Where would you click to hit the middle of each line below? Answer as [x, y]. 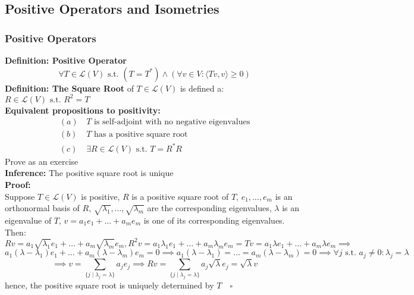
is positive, [101, 196]
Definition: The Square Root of [69, 88]
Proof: [18, 185]
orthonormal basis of [42, 208]
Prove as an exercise [42, 161]
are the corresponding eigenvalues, [209, 208]
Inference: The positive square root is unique [89, 173]
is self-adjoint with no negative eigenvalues [172, 122]
